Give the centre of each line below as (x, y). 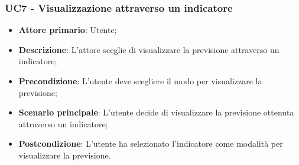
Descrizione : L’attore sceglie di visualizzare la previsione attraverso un (149, 49)
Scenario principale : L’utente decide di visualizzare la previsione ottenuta (156, 112)
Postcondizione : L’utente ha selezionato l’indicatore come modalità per (151, 143)
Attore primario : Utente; (68, 30)
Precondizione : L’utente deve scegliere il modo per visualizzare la (140, 81)
